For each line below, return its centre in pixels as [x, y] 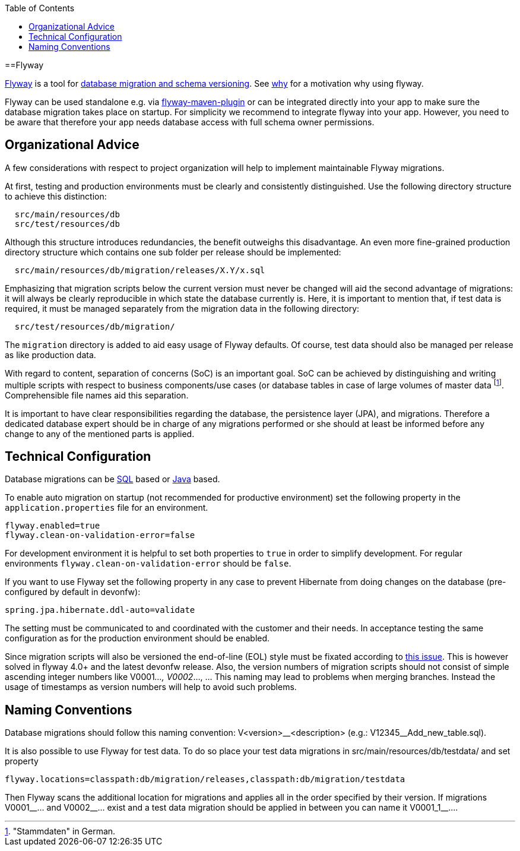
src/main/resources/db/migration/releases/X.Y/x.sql [140, 270]
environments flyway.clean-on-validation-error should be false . [148, 564]
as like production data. [50, 355]
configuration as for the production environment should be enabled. [137, 638]
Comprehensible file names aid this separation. [97, 395]
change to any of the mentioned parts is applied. [100, 434]
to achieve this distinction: [56, 196]
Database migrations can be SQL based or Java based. [112, 479]
